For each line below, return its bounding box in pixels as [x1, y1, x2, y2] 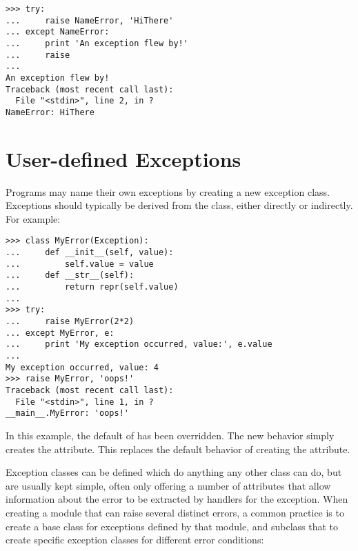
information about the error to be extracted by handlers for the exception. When [6, 492, 348, 506]
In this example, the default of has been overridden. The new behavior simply [6, 428, 335, 442]
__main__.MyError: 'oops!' [6, 408, 129, 419]
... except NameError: [6, 27, 110, 37]
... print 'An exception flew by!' [6, 38, 188, 48]
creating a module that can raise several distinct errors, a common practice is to [6, 505, 344, 519]
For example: [6, 211, 61, 226]
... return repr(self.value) [6, 282, 179, 292]
